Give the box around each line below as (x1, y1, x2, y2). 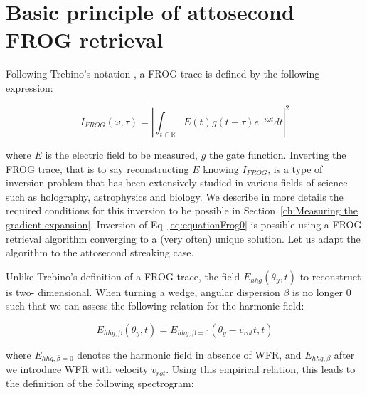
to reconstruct (299, 268, 361, 283)
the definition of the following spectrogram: (6, 375, 194, 390)
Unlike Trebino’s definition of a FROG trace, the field (6, 268, 240, 283)
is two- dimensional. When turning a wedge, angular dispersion (6, 284, 280, 299)
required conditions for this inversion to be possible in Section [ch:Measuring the (6, 203, 358, 218)
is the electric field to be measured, (45, 147, 198, 162)
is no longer (292, 284, 344, 299)
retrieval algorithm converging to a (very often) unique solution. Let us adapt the (6, 231, 361, 246)
